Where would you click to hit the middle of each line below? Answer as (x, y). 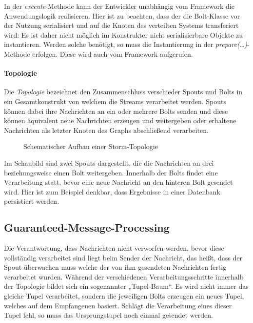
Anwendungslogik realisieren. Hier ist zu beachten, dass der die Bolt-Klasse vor (122, 15)
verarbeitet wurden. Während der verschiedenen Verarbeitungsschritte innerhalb (124, 276)
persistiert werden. (32, 201)
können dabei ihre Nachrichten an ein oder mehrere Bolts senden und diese (116, 111)
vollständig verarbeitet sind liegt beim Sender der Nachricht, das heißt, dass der (123, 257)
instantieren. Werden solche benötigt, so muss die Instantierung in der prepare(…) (126, 44)
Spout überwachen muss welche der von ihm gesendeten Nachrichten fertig (115, 267)
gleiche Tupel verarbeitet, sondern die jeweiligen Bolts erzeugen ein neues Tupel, (124, 296)
